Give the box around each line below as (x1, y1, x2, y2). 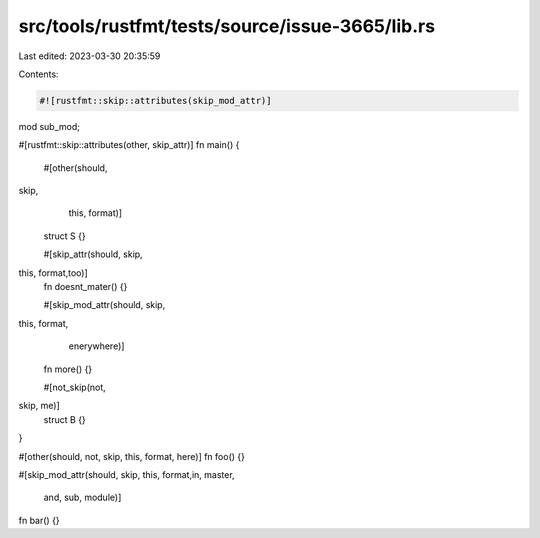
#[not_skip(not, (43, 381, 107, 393)
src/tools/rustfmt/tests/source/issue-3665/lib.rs (18, 15, 435, 37)
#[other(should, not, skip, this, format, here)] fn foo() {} (18, 450, 245, 462)
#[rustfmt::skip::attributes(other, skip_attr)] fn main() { (18, 139, 240, 151)
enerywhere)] (68, 340, 125, 352)
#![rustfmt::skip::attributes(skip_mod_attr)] (39, 95, 272, 106)
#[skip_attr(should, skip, (43, 248, 144, 260)
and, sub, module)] (43, 491, 122, 504)
